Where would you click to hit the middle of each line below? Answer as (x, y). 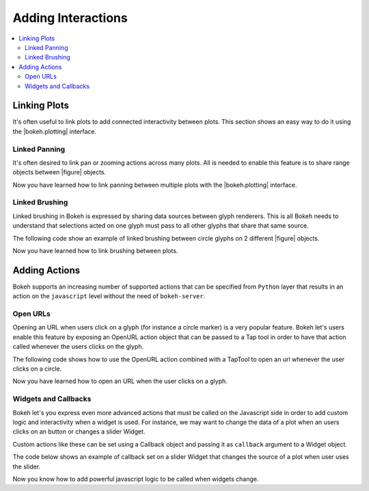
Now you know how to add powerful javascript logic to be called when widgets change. (136, 479)
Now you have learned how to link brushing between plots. (95, 251)
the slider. (27, 466)
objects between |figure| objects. (59, 172)
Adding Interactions (70, 18)
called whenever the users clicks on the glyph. (78, 347)
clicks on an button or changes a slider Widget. (79, 432)
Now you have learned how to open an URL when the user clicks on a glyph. (120, 381)
